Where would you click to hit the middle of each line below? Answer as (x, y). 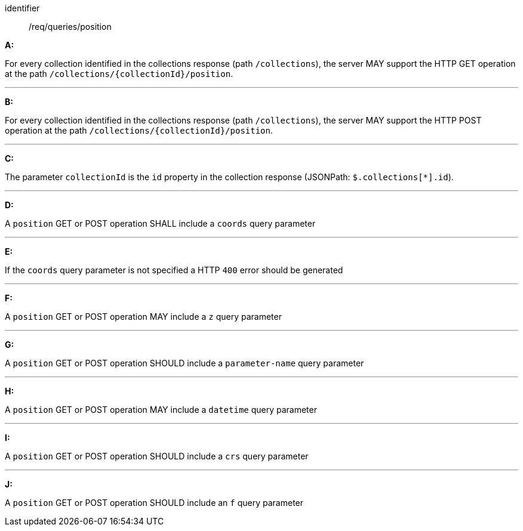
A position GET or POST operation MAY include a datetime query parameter (161, 410)
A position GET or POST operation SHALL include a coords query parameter (160, 223)
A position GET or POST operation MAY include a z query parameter (143, 317)
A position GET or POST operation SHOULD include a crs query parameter (157, 456)
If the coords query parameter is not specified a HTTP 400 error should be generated (174, 270)
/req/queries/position (70, 27)
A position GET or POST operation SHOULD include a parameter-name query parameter (184, 363)
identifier (22, 8)
